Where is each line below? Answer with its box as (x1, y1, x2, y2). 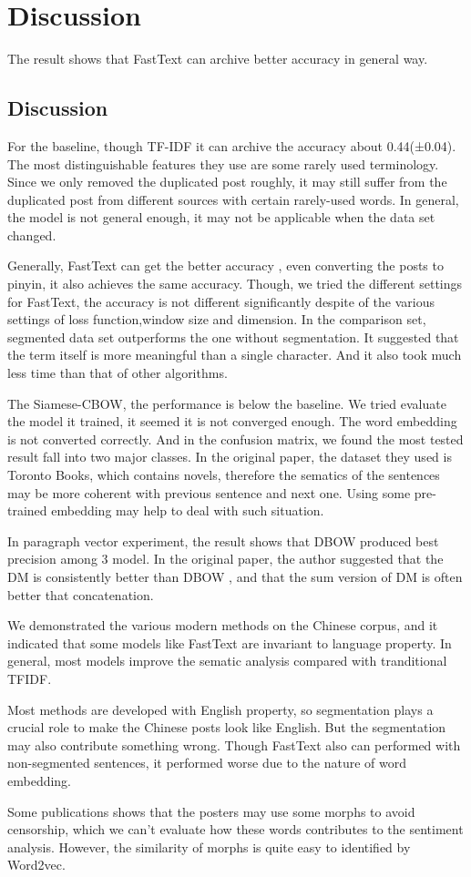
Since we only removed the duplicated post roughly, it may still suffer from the (7, 172, 447, 191)
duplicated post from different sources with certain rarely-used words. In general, (7, 189, 459, 209)
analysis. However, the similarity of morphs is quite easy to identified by (7, 837, 411, 856)
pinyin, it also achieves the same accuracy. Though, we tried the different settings (7, 274, 463, 293)
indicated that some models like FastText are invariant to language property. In (7, 633, 452, 652)
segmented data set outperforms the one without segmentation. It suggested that (7, 327, 459, 346)
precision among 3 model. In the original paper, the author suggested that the (7, 549, 444, 568)
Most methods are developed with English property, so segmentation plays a (7, 699, 434, 719)
